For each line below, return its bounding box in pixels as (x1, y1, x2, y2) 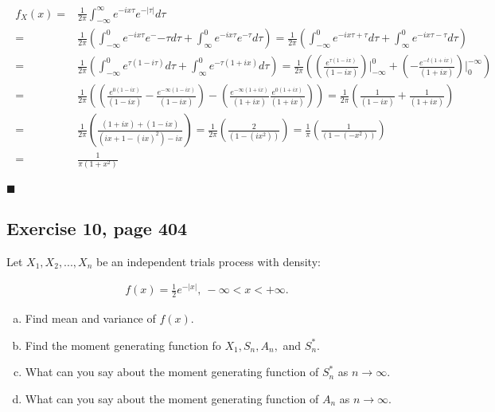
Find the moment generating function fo (25, 336, 221, 353)
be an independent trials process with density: (95, 253, 321, 269)
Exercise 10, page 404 (6, 215, 188, 240)
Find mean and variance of (25, 310, 156, 327)
